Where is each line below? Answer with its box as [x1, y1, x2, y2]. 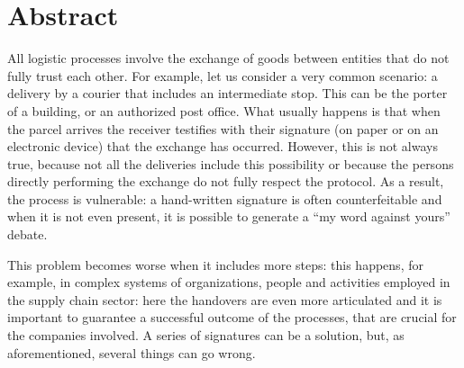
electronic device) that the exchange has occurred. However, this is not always [7, 137, 438, 156]
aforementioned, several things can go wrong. [7, 343, 256, 362]
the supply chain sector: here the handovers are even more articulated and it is [7, 290, 442, 309]
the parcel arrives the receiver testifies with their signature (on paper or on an [7, 119, 439, 138]
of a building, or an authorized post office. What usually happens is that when [7, 101, 441, 120]
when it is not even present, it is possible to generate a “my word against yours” [7, 207, 450, 226]
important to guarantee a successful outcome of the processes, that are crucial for [7, 308, 457, 327]
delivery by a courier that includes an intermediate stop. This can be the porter [7, 84, 448, 103]
